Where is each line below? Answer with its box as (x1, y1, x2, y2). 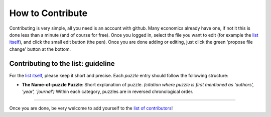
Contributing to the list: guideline (9, 59, 115, 68)
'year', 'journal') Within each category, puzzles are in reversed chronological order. (22, 88, 194, 95)
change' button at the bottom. (9, 46, 71, 52)
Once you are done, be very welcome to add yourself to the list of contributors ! (9, 105, 173, 111)
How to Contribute (9, 8, 88, 19)
